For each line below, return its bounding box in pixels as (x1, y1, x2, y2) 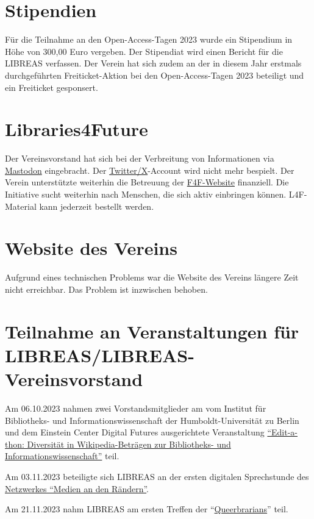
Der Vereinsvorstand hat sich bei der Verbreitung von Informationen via (5, 152, 274, 165)
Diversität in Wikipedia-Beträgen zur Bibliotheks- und (27, 437, 231, 450)
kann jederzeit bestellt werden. (39, 199, 154, 212)
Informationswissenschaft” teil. (5, 449, 120, 462)
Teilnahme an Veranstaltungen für (5, 318, 299, 343)
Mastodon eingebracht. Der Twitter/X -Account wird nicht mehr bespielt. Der (5, 163, 294, 176)
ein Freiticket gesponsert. (5, 81, 98, 93)
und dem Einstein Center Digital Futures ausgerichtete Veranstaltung (5, 426, 265, 438)
